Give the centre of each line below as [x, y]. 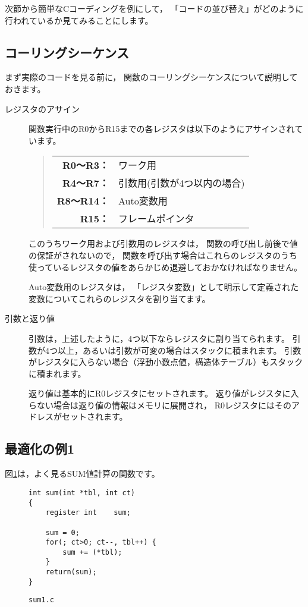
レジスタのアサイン [42, 108]
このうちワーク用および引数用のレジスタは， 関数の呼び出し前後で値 [163, 243]
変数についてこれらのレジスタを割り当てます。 [120, 298]
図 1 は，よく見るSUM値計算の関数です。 [82, 474]
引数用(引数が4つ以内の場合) [182, 183]
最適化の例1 [40, 449]
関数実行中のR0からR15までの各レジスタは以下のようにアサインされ [162, 129]
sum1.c [41, 600]
